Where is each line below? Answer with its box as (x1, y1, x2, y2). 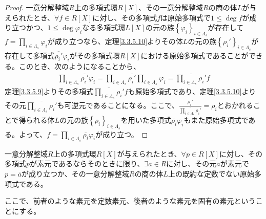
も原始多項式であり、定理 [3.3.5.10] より (128, 86, 256, 97)
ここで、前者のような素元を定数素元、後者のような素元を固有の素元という (5, 195, 256, 206)
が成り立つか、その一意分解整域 (22, 168, 129, 179)
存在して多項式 (5, 50, 55, 60)
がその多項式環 (69, 50, 120, 60)
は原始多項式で (160, 12, 211, 23)
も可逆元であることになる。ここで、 (57, 99, 179, 110)
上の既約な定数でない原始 (168, 168, 255, 179)
